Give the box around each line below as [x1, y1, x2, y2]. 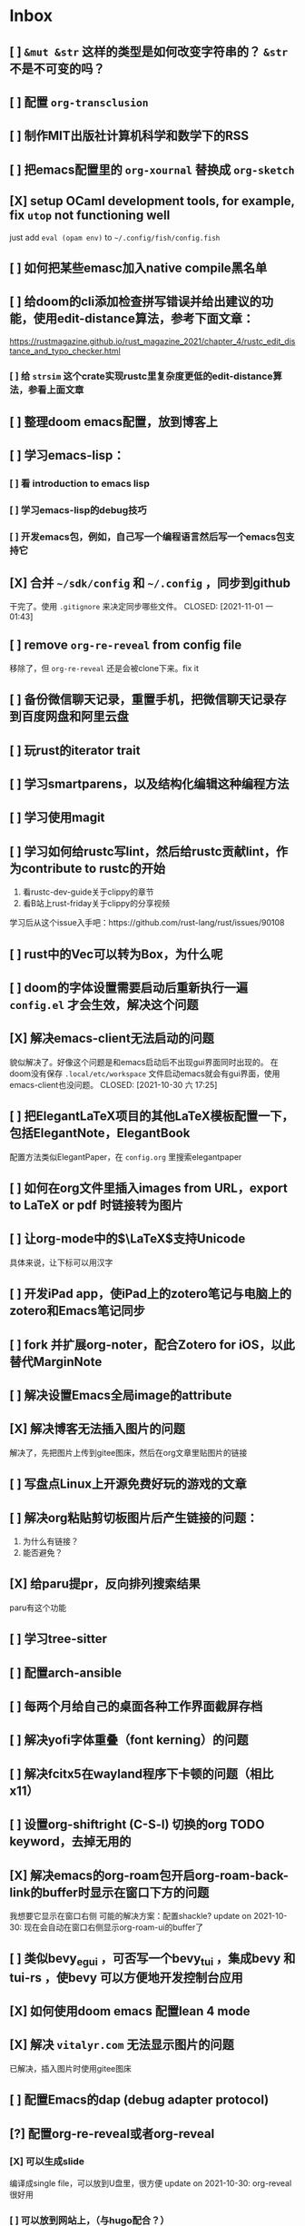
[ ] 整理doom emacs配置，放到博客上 [9, 414, 218, 430]
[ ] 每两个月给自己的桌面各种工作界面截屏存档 [9, 1699, 263, 1715]
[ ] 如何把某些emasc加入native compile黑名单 [9, 260, 268, 275]
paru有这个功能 [9, 1602, 67, 1613]
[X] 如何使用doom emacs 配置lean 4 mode [9, 2003, 251, 2019]
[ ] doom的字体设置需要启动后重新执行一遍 [9, 980, 248, 995]
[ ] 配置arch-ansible [9, 1665, 123, 1680]
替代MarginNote [9, 1354, 103, 1370]
